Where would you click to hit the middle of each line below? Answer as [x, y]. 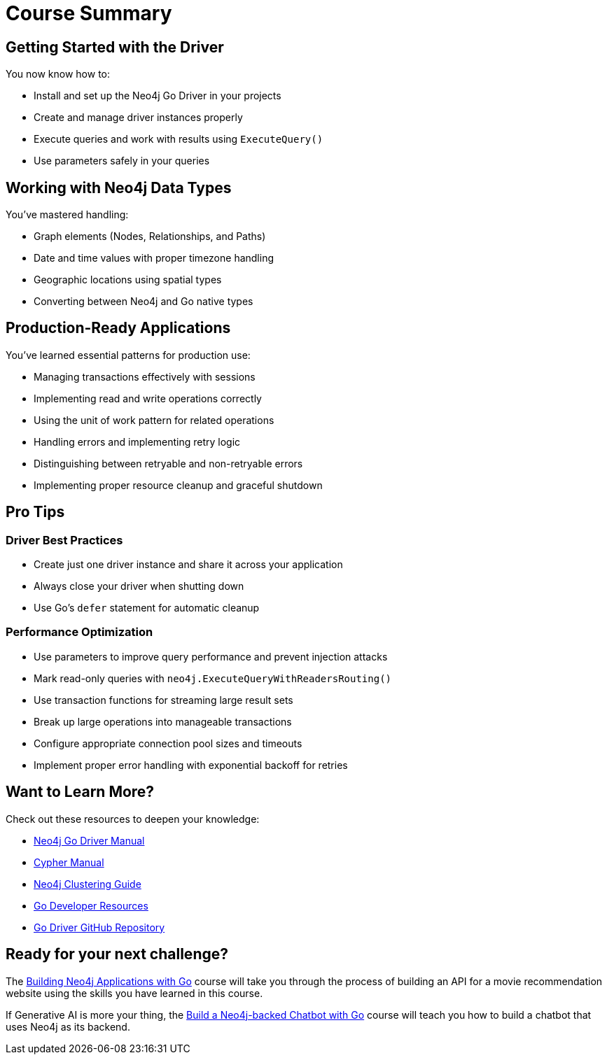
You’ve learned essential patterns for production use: [128, 355]
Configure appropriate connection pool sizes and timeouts [168, 743]
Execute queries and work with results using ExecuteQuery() [179, 139]
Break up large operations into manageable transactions [163, 721]
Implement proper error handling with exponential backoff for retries [191, 765]
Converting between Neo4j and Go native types [144, 302]
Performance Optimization [79, 632]
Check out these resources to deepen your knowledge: [133, 819]
